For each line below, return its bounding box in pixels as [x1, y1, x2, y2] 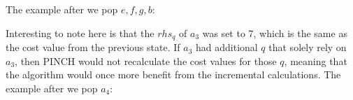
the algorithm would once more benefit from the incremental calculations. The [6, 67, 341, 82]
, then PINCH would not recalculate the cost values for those [15, 53, 277, 68]
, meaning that [284, 53, 347, 68]
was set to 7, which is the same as [202, 25, 347, 40]
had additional [195, 40, 258, 55]
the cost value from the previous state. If [6, 40, 180, 55]
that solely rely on [268, 40, 347, 55]
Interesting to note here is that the [6, 25, 154, 40]
